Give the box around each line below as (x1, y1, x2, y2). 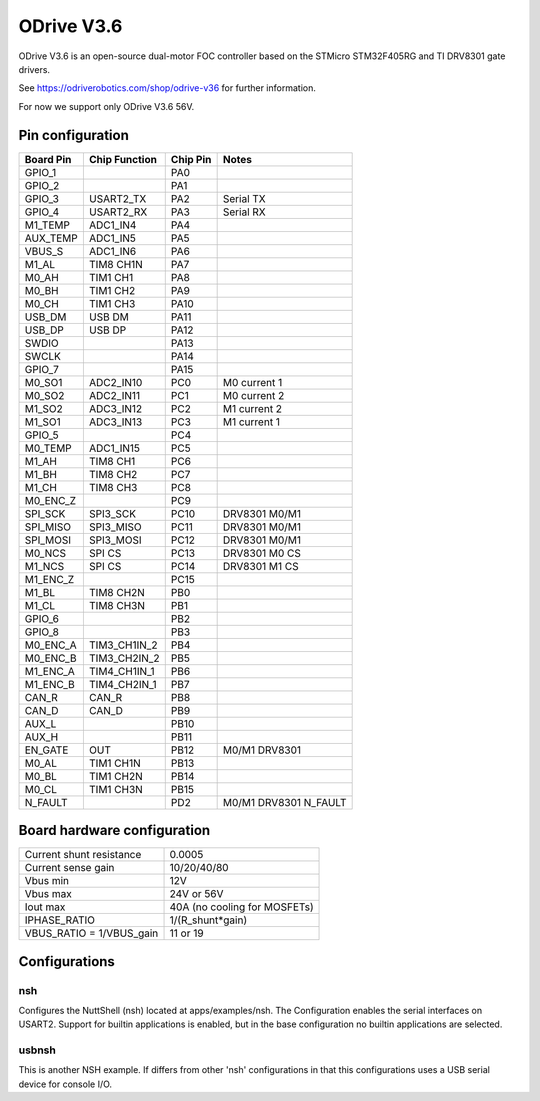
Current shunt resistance (24, 848, 142, 862)
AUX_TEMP (24, 231, 79, 245)
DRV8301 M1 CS (222, 559, 299, 573)
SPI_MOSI (24, 533, 72, 547)
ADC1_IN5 (88, 231, 137, 245)
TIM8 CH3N (88, 598, 145, 612)
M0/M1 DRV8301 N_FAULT (222, 795, 347, 809)
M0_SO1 (24, 375, 63, 389)
